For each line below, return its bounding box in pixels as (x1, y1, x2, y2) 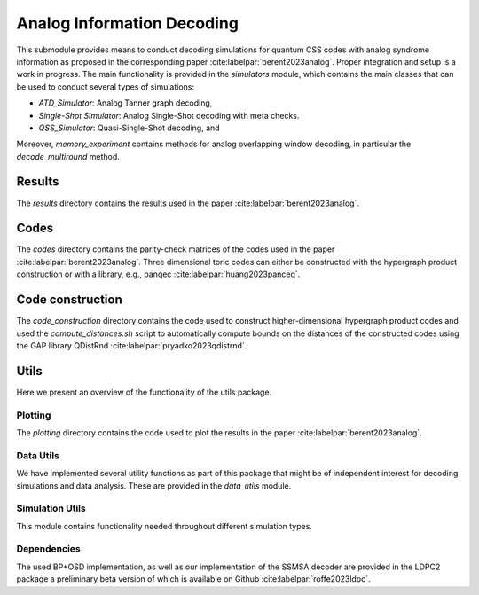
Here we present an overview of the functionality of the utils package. (16, 387, 272, 397)
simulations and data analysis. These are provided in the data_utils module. (16, 480, 292, 491)
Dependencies (16, 543, 82, 555)
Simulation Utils (16, 502, 86, 514)
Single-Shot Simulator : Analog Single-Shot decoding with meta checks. (38, 110, 300, 121)
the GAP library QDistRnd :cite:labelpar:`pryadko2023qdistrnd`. (16, 340, 247, 350)
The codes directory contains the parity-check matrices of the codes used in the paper (16, 244, 335, 254)
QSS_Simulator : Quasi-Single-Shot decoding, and (38, 122, 221, 133)
